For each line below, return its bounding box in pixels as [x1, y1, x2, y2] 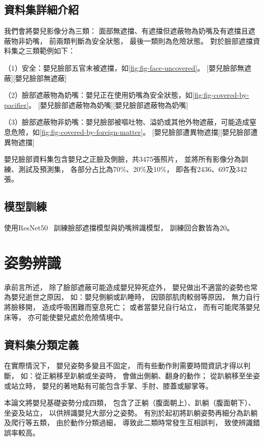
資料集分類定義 [4, 336, 79, 352]
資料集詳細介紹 [4, 2, 79, 17]
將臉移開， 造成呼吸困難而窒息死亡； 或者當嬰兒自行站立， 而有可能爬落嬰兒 [4, 302, 260, 312]
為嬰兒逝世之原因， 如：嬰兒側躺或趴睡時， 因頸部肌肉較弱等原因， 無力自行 [4, 291, 260, 302]
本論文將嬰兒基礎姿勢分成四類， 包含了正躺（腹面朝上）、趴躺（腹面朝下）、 [4, 397, 255, 408]
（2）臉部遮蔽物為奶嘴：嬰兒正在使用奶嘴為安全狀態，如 [4, 90, 192, 100]
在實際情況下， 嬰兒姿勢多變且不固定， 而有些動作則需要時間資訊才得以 [4, 360, 244, 371]
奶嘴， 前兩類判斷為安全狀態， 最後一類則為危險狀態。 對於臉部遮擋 [25, 35, 253, 46]
